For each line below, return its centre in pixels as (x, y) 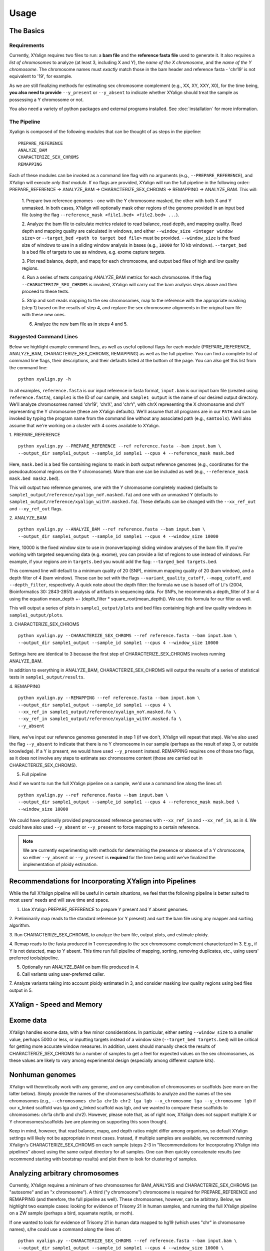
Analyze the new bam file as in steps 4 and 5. (81, 324)
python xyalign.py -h (44, 379)
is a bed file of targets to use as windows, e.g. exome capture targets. (94, 252)
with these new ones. (44, 315)
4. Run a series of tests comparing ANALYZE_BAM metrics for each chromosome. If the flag (116, 277)
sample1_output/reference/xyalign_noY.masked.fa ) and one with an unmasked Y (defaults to (113, 494)
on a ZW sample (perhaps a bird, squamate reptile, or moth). (71, 1213)
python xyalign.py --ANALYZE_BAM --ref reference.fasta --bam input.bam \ (112, 529)
